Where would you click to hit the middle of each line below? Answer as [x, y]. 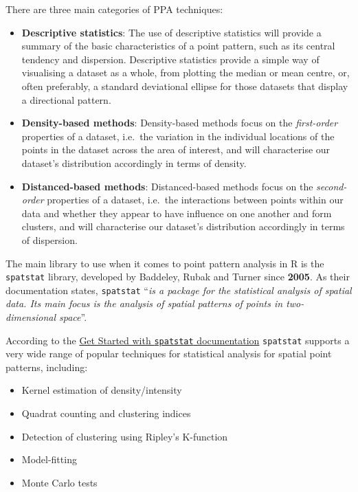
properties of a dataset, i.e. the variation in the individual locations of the [178, 136]
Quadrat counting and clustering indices [106, 413]
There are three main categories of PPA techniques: [114, 9]
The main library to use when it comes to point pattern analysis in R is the [165, 263]
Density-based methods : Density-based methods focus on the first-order [180, 123]
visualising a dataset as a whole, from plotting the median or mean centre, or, [186, 72]
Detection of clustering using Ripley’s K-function [125, 436]
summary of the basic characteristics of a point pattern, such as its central [178, 46]
